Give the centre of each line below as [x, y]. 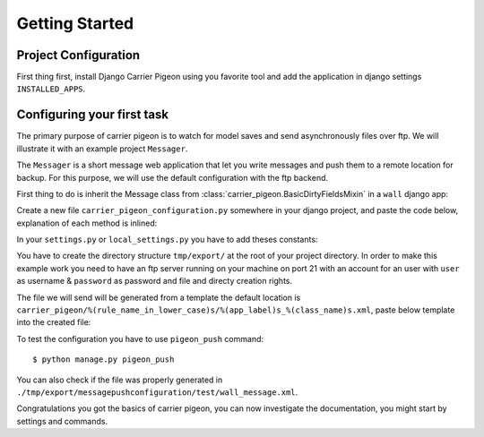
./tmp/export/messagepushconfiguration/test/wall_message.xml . [157, 392]
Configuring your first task [93, 115]
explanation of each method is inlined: [87, 223]
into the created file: [54, 322]
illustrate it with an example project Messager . [102, 149]
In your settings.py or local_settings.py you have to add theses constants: [167, 240]
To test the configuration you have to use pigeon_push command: [140, 338]
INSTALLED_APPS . [51, 89]
